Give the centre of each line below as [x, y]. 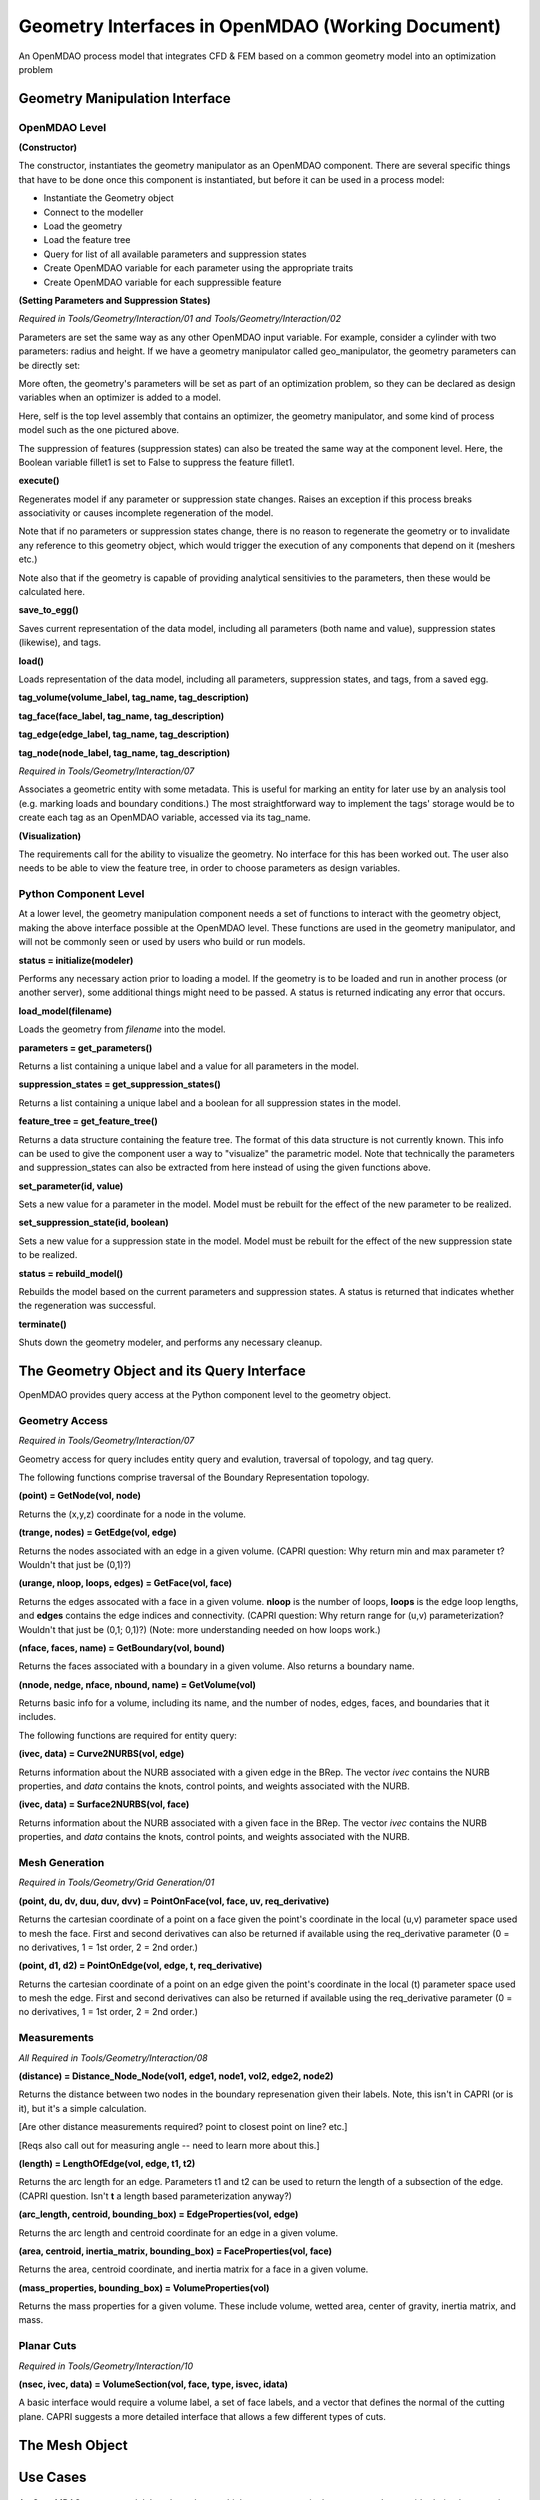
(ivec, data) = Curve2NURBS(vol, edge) [101, 1754]
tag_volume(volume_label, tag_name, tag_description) [134, 697]
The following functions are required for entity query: [127, 1735]
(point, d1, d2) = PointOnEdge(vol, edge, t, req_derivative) [140, 1966]
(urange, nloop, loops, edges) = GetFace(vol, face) [125, 1583]
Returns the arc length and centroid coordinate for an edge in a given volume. [178, 2232]
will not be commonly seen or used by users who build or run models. [162, 942]
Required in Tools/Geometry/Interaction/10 [106, 2366]
